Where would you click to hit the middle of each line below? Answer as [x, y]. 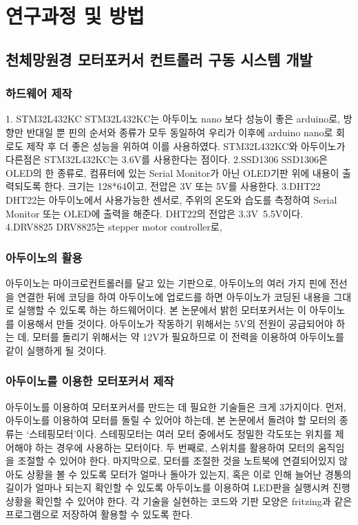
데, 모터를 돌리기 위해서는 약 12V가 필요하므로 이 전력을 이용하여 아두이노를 [181, 337]
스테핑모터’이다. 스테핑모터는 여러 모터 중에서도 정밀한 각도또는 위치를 [181, 433]
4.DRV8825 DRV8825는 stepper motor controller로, [114, 227]
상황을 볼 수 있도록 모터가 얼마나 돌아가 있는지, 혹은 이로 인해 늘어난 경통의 [189, 474]
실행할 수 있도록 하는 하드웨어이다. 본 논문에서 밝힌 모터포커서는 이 [162, 310]
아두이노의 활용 [44, 257]
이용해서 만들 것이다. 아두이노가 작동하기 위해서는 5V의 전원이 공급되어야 [175, 323]
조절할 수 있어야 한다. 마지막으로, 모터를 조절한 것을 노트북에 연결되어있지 [177, 461]
